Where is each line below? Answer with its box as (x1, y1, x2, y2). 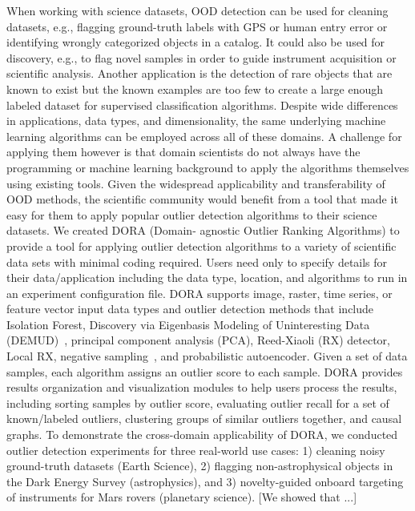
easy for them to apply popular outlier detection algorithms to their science (6, 206, 377, 223)
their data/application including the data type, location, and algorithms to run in (6, 269, 408, 286)
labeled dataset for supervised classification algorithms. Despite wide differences (6, 96, 398, 113)
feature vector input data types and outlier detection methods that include (6, 300, 374, 317)
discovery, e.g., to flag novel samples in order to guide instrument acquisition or (6, 49, 397, 66)
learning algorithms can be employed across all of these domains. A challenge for (6, 127, 402, 144)
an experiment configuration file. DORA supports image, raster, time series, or (6, 284, 393, 301)
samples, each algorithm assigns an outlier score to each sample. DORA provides (6, 363, 403, 380)
